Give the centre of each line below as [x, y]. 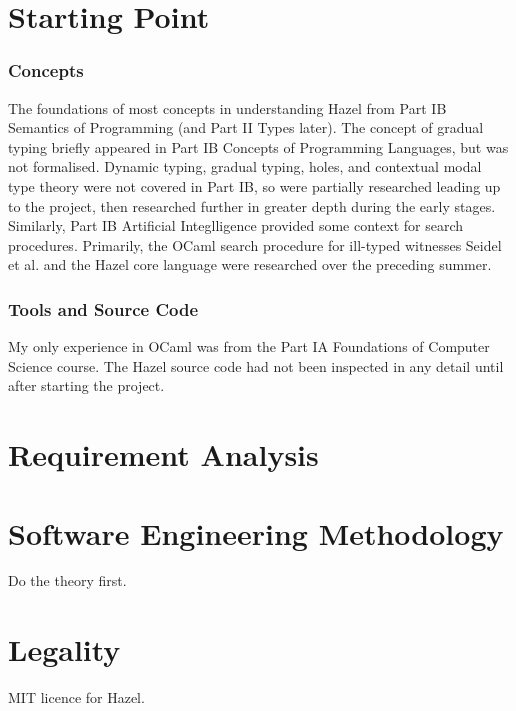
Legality [64, 649]
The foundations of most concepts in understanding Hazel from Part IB [227, 107]
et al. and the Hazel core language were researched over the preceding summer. [250, 264]
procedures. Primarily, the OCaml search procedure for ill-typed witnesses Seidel [255, 244]
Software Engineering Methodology [256, 532]
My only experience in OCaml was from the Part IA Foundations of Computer [249, 346]
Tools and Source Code [103, 308]
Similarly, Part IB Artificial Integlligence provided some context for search [235, 225]
